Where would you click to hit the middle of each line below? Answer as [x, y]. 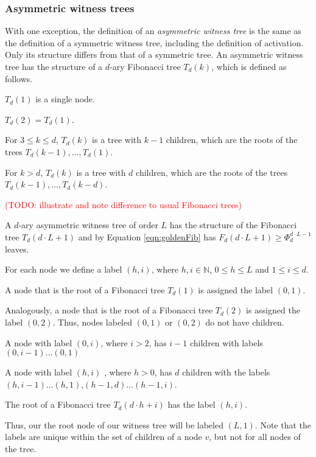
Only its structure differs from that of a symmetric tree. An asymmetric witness [154, 54]
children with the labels [226, 372]
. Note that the [283, 424]
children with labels [226, 342]
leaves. [17, 249]
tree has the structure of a [54, 66]
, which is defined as [249, 66]
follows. [19, 78]
